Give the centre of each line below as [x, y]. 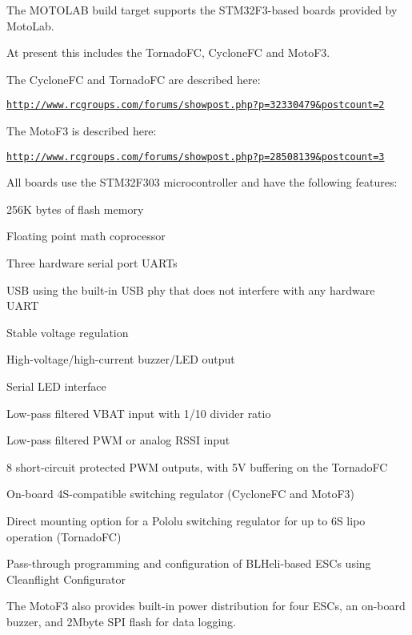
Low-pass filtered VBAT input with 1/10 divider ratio [139, 413]
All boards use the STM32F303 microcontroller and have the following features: [202, 182]
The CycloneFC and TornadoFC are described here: [134, 79]
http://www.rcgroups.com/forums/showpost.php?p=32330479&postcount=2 [196, 105]
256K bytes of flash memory [75, 209]
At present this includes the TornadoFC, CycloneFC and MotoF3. [168, 52]
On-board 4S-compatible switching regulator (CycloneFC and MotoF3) [181, 494]
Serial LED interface [56, 386]
